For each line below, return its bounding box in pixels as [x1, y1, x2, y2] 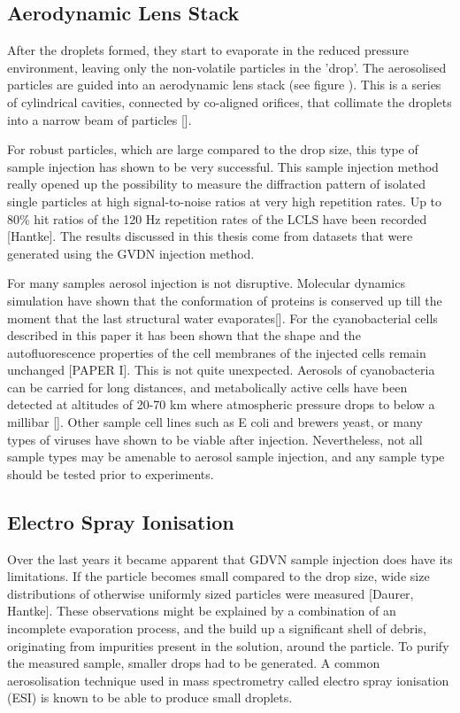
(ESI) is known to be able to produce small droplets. [7, 688, 293, 707]
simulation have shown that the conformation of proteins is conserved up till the [7, 291, 442, 309]
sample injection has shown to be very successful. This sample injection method [7, 157, 439, 175]
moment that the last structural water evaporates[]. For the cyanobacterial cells [7, 308, 438, 327]
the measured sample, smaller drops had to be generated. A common [7, 654, 380, 672]
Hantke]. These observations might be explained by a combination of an [7, 601, 396, 620]
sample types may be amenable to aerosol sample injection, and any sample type [7, 447, 445, 466]
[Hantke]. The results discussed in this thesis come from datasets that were [7, 227, 413, 245]
